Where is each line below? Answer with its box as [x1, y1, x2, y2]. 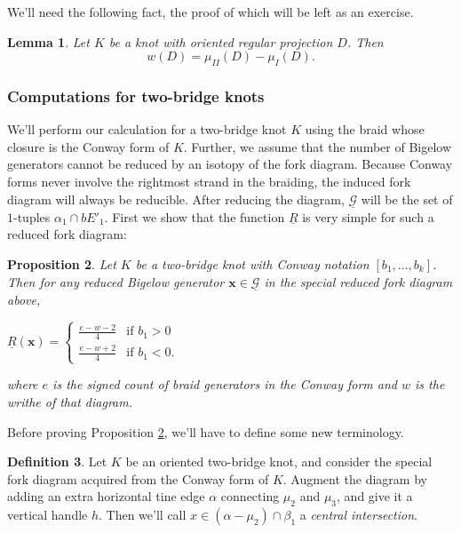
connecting [220, 487, 280, 505]
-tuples [13, 207, 51, 226]
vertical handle [7, 505, 88, 524]
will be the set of [361, 189, 453, 208]
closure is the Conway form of [7, 137, 170, 155]
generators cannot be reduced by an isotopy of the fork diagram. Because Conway [7, 155, 453, 173]
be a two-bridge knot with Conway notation [135, 254, 370, 273]
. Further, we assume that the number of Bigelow [183, 137, 452, 155]
